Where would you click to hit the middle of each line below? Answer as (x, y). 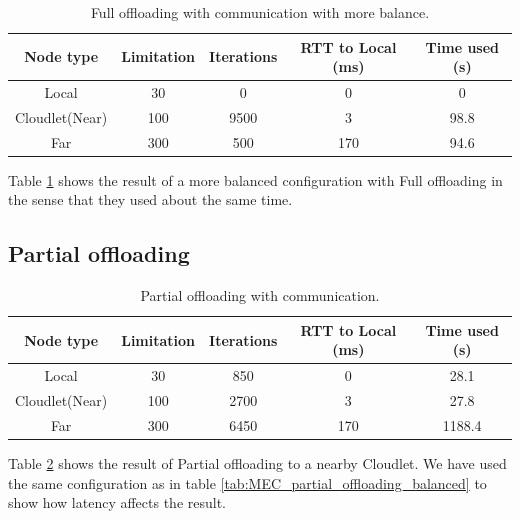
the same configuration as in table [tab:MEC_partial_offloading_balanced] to (247, 482)
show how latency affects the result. (117, 502)
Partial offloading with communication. (260, 295)
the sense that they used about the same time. (150, 199)
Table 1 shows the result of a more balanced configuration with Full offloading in (255, 179)
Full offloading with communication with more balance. (260, 12)
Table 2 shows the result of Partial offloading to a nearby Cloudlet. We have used (257, 463)
